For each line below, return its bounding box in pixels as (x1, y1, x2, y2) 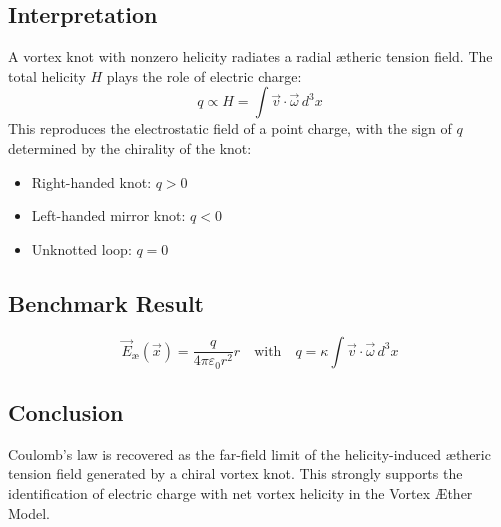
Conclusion (8, 397, 124, 427)
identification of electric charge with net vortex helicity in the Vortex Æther (8, 483, 473, 503)
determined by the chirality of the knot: (8, 137, 252, 158)
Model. (8, 502, 51, 523)
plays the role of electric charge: (106, 65, 302, 86)
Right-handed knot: (31, 171, 152, 192)
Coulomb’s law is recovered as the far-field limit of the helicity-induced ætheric (8, 443, 491, 464)
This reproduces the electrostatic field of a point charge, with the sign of (8, 118, 452, 139)
